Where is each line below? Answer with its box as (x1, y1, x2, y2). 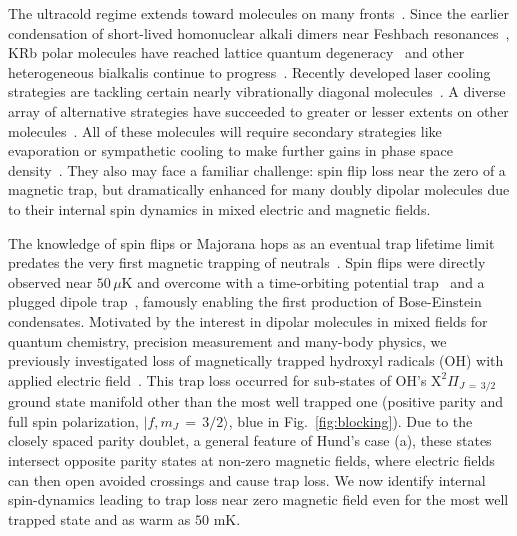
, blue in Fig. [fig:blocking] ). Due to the (228, 410, 473, 431)
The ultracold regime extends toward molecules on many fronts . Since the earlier (8, 3, 509, 23)
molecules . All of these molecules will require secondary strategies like (8, 120, 442, 141)
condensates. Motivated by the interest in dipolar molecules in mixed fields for (8, 310, 488, 331)
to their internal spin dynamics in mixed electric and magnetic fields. (8, 198, 431, 219)
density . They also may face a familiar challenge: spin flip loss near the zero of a (8, 159, 506, 180)
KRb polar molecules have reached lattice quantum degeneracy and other (8, 42, 465, 63)
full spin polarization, (8, 410, 139, 431)
